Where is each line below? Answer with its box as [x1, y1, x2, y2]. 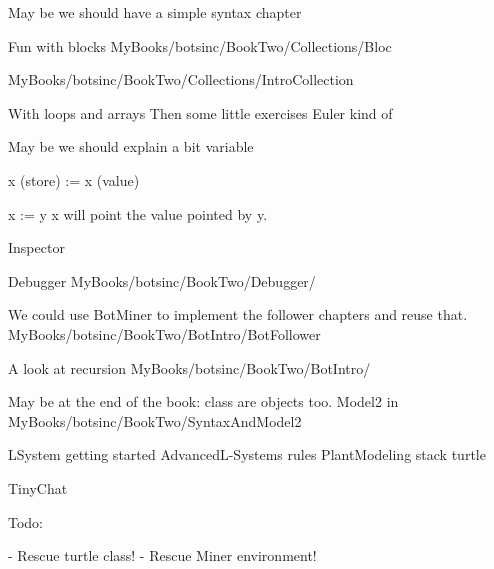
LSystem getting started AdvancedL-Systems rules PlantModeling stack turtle [8, 444, 486, 465]
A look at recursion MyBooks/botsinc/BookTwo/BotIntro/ [8, 357, 371, 378]
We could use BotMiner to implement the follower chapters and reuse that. [8, 304, 468, 325]
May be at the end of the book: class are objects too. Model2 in [8, 391, 399, 412]
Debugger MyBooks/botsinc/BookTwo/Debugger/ [8, 270, 316, 291]
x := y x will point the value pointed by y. [8, 203, 268, 224]
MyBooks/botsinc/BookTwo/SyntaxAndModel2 [8, 410, 302, 431]
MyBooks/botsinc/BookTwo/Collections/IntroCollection [8, 69, 354, 90]
